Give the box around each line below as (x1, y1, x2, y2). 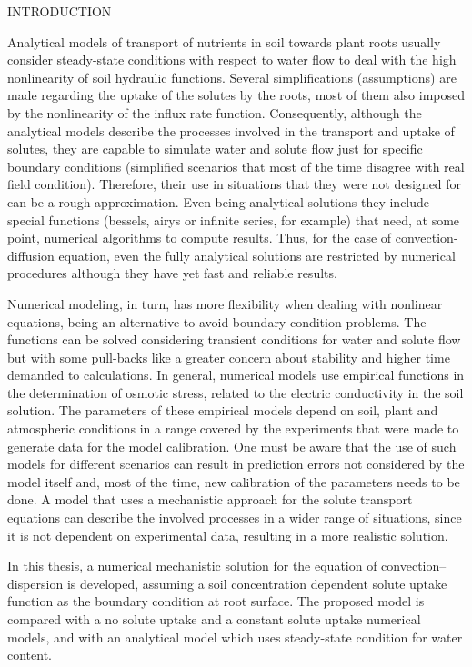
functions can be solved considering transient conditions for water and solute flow (7, 330, 461, 349)
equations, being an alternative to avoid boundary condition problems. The (7, 312, 427, 331)
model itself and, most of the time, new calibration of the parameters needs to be (7, 472, 460, 491)
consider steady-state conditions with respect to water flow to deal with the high (7, 50, 457, 69)
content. (7, 645, 52, 664)
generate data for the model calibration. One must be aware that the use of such (7, 436, 457, 455)
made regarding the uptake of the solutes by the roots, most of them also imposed (7, 85, 465, 105)
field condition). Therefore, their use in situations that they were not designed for (7, 174, 462, 194)
